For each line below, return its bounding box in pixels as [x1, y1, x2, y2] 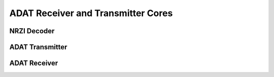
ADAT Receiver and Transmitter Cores [9, 8, 173, 19]
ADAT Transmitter [9, 43, 67, 51]
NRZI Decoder [9, 27, 55, 35]
